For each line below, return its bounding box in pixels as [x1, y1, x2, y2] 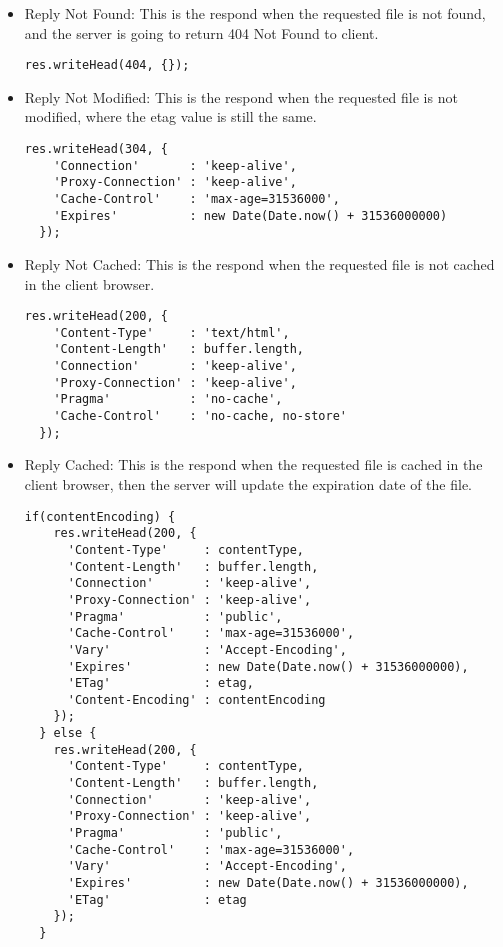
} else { [39, 726, 97, 741]
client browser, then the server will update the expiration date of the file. [24, 474, 472, 494]
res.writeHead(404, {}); [24, 58, 190, 73]
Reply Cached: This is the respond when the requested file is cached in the [24, 454, 483, 475]
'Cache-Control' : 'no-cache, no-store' [53, 409, 347, 424]
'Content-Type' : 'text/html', [53, 325, 290, 340]
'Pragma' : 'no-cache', [53, 392, 283, 407]
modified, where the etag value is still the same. [24, 106, 317, 127]
